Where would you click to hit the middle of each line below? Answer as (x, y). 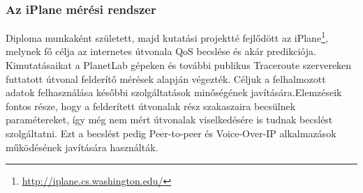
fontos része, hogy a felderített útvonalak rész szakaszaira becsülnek (151, 106)
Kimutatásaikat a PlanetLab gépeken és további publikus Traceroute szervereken (179, 65)
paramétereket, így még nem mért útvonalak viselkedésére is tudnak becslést (169, 119)
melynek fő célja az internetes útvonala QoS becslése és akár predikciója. (161, 51)
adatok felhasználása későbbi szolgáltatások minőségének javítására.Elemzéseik (174, 92)
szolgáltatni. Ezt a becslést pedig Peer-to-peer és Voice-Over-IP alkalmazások (171, 133)
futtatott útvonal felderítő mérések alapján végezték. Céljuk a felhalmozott (166, 78)
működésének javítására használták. (82, 147)
